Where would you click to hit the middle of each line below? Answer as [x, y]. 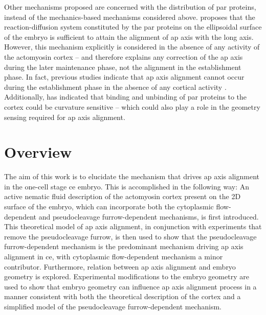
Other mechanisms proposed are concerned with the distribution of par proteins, [130, 7]
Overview [38, 152]
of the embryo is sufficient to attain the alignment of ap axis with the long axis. [129, 37]
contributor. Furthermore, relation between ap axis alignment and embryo [120, 266]
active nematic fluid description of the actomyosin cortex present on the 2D [123, 196]
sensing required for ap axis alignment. [65, 117]
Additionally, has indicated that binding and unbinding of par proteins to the [126, 97]
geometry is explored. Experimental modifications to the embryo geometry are [127, 276]
